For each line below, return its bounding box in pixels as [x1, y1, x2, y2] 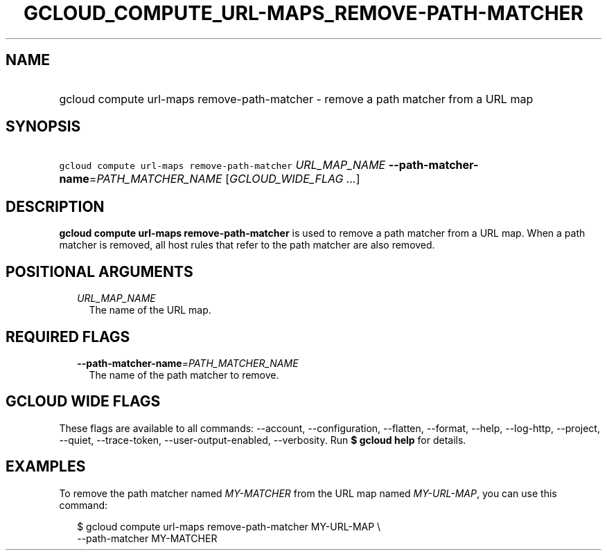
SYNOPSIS [6, 118, 81, 136]
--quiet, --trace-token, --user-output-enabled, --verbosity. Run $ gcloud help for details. [59, 433, 466, 446]
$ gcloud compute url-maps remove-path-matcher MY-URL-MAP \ [77, 520, 381, 532]
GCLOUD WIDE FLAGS [6, 393, 161, 411]
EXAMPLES [6, 458, 86, 476]
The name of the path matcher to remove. [89, 368, 279, 381]
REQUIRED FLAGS [6, 328, 130, 346]
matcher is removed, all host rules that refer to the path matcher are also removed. [59, 239, 435, 251]
